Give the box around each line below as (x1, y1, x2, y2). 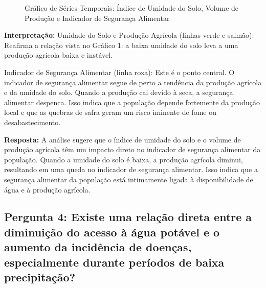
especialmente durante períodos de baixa (4, 254, 225, 270)
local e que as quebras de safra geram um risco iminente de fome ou (4, 107, 216, 117)
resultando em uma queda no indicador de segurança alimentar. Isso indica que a (4, 164, 258, 175)
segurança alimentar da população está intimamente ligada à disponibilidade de (4, 174, 253, 184)
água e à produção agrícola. (4, 184, 91, 195)
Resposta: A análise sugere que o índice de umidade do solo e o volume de (4, 134, 241, 145)
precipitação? (4, 269, 76, 285)
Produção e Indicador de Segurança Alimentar (25, 12, 170, 23)
